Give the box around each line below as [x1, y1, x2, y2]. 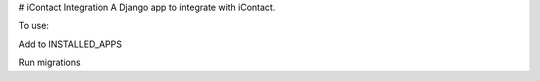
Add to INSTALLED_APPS [18, 38, 122, 50]
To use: [18, 20, 50, 32]
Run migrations [18, 56, 81, 69]
